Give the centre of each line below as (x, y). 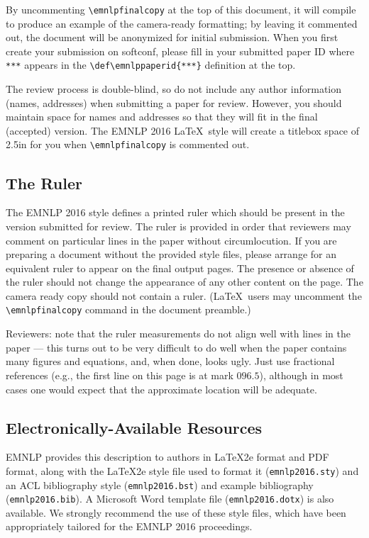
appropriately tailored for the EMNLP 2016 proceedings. (129, 526)
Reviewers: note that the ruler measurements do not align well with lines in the (178, 334)
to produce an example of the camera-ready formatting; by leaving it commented (182, 23)
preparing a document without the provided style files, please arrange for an (171, 254)
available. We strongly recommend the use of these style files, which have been (176, 512)
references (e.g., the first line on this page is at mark (120, 375)
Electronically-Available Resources (134, 427)
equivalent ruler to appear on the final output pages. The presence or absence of (180, 268)
